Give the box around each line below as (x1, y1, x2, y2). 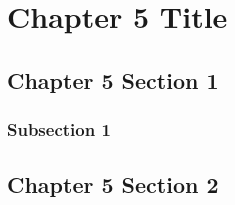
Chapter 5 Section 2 (7, 169, 219, 200)
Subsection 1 (7, 117, 111, 142)
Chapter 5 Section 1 (7, 64, 219, 95)
